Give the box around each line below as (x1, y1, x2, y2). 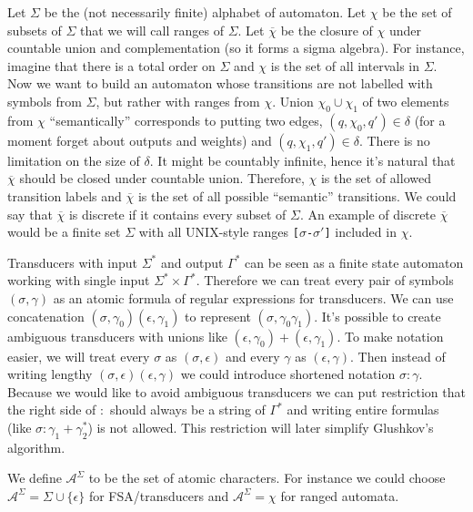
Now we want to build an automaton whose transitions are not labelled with (7, 74, 433, 93)
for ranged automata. (280, 486, 399, 505)
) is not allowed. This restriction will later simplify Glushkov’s (87, 417, 434, 436)
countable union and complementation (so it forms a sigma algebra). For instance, (7, 38, 465, 57)
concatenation (7, 306, 85, 325)
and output (160, 252, 224, 271)
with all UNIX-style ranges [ (138, 222, 299, 241)
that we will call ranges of (79, 20, 224, 39)
